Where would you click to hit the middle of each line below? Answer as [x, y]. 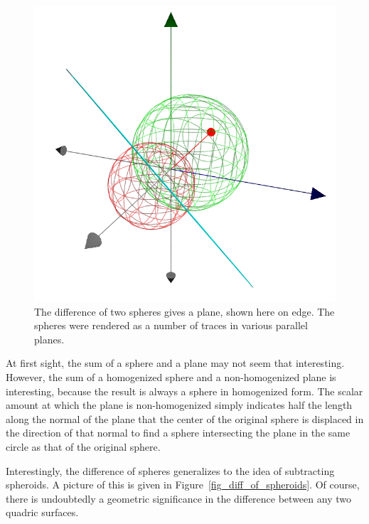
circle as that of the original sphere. [83, 446]
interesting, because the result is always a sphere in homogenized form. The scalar [184, 391]
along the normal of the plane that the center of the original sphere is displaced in [185, 418]
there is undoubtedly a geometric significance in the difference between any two [178, 498]
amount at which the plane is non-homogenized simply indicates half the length [179, 405]
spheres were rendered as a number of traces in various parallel [171, 325]
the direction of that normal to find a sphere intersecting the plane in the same [178, 433]
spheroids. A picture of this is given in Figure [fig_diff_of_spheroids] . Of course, [183, 485]
